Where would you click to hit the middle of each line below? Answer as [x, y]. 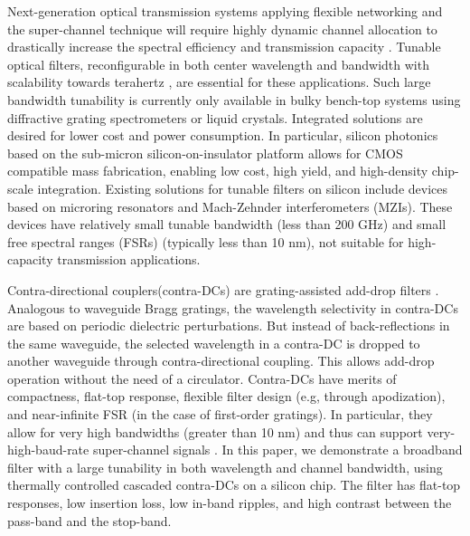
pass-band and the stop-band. [89, 520]
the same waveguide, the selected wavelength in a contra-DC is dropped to [214, 343]
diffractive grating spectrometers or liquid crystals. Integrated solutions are [215, 117]
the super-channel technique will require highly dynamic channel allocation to [222, 29]
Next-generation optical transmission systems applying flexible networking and [225, 11]
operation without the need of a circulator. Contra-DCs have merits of [202, 378]
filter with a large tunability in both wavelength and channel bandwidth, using [225, 467]
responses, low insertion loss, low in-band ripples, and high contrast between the [230, 503]
